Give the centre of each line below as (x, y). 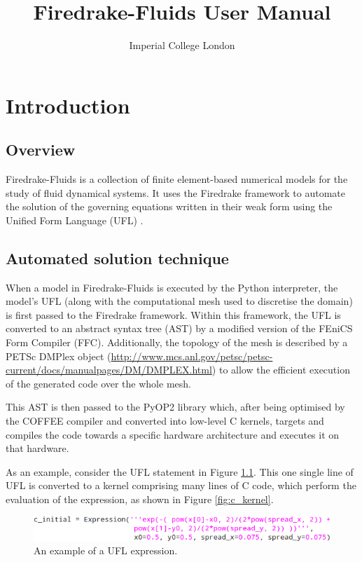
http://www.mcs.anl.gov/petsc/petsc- (192, 356)
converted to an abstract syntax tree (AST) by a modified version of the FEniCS (179, 328)
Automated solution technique (117, 258)
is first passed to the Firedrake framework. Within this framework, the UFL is (173, 314)
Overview (41, 150)
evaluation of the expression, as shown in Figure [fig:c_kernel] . (140, 499)
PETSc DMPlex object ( (58, 356)
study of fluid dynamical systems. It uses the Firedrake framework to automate (175, 192)
